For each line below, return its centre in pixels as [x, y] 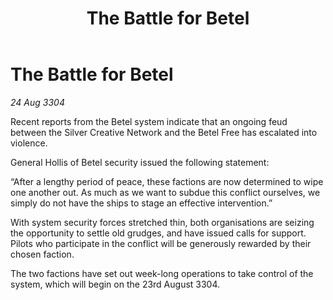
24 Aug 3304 [37, 102]
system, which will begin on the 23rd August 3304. [115, 284]
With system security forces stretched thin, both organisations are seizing [162, 222]
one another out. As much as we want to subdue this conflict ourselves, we [165, 192]
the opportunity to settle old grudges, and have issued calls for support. [158, 233]
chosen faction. [42, 254]
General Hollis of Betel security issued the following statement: [140, 162]
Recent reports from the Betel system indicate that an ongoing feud [149, 121]
